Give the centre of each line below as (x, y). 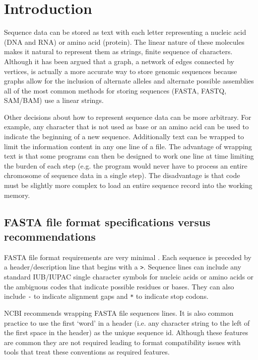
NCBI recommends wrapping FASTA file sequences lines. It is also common (119, 313)
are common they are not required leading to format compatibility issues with (122, 342)
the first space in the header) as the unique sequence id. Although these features (126, 332)
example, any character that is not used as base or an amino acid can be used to (127, 127)
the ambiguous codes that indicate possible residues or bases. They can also (119, 286)
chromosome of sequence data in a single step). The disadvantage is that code (122, 175)
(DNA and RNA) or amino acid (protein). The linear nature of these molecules (124, 42)
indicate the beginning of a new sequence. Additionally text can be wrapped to (124, 136)
